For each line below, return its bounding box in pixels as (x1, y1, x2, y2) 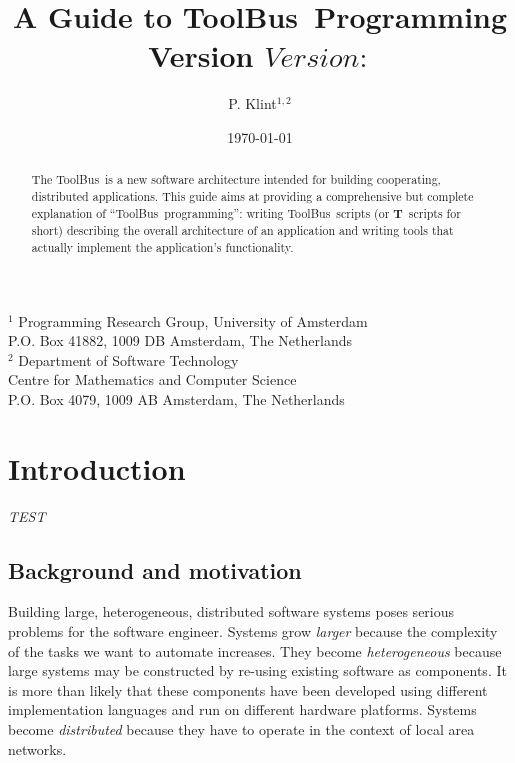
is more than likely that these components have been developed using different (8, 679, 488, 700)
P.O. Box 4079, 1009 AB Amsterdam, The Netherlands (8, 388, 345, 409)
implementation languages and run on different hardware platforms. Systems (8, 699, 477, 720)
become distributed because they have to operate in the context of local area (8, 719, 475, 740)
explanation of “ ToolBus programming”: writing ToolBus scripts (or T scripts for (31, 204, 461, 222)
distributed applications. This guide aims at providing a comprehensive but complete (31, 187, 474, 204)
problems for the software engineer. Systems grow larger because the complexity (8, 621, 498, 642)
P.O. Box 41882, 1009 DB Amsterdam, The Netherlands (8, 330, 352, 351)
